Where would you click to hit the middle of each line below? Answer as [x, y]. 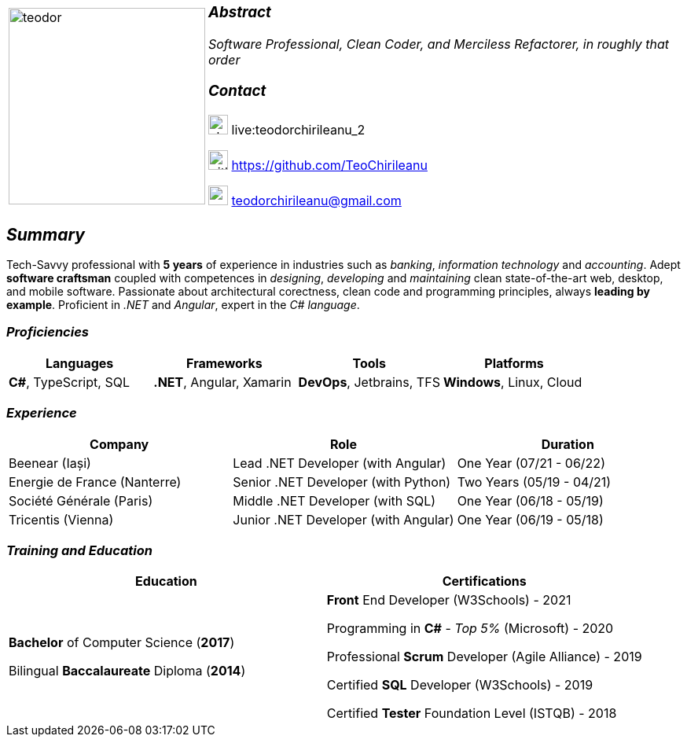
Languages [80, 363]
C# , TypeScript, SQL [69, 382]
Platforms [514, 363]
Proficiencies [48, 332]
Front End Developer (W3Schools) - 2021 [449, 600]
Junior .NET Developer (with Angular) [343, 519]
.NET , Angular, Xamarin [222, 382]
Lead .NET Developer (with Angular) [340, 463]
